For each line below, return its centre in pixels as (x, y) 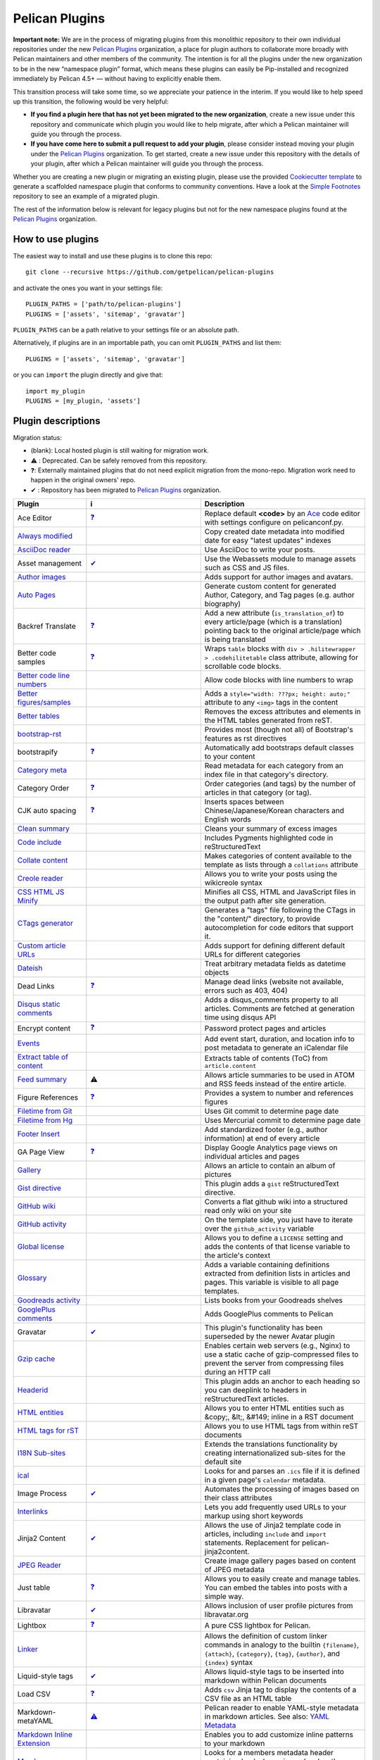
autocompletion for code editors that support (279, 928)
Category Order (43, 788)
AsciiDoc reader (44, 550)
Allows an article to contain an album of (270, 1166)
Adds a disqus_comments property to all (271, 1000)
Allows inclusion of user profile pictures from (279, 1606)
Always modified (45, 536)
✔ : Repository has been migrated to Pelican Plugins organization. (126, 490)
